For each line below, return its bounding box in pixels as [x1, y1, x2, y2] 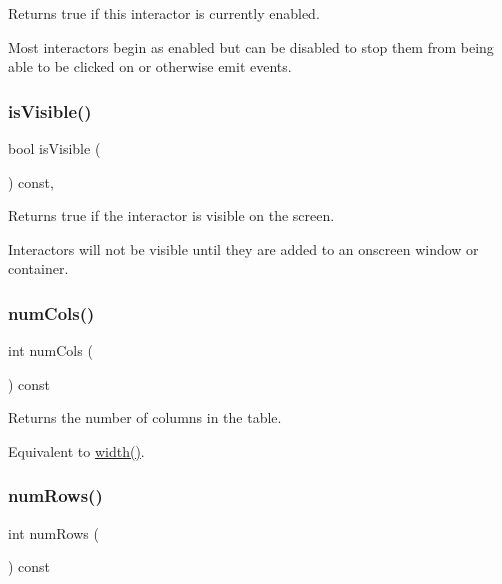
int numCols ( [8, 340, 93, 361]
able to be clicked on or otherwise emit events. [8, 56, 292, 77]
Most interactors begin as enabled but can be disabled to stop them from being [8, 36, 494, 57]
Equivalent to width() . [8, 440, 145, 461]
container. [8, 258, 69, 279]
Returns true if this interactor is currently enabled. [8, 3, 320, 23]
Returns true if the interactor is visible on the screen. [8, 205, 335, 226]
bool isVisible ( [8, 138, 101, 158]
